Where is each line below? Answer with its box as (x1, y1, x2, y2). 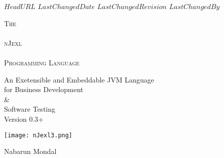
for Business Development (4, 84, 83, 95)
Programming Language (4, 57, 80, 67)
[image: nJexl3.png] (4, 131, 73, 139)
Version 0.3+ (4, 113, 44, 124)
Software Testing (4, 104, 56, 114)
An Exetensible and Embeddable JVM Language (4, 74, 154, 85)
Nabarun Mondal (4, 146, 57, 156)
